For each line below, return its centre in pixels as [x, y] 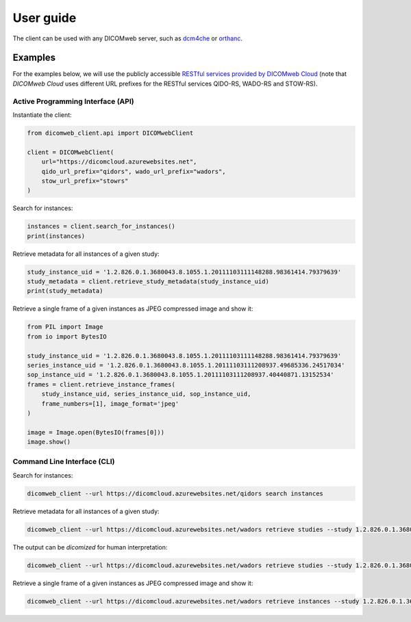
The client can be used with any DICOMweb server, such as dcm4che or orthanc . [128, 38]
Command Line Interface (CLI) [64, 462]
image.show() [49, 442]
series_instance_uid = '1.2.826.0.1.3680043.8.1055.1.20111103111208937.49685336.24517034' [186, 365]
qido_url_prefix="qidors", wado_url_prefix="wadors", [134, 171]
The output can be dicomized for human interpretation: [90, 547]
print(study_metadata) [65, 291]
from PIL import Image [65, 327]
